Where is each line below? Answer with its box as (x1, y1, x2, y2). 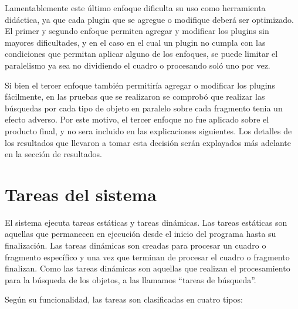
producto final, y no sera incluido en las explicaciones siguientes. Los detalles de (5, 124, 292, 137)
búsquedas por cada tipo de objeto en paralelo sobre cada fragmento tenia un (5, 101, 283, 114)
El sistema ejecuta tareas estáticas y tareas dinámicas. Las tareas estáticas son (5, 216, 287, 228)
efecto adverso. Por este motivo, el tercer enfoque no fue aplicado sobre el (5, 113, 269, 125)
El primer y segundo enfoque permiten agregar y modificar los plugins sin (5, 25, 269, 37)
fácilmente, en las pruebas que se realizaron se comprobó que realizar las (5, 90, 265, 103)
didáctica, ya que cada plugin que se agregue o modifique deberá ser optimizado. (5, 13, 294, 25)
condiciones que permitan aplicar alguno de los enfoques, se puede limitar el (5, 47, 278, 60)
